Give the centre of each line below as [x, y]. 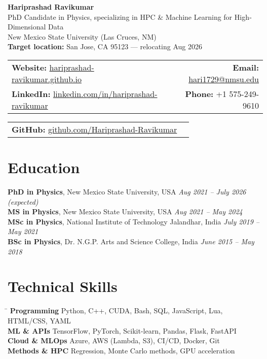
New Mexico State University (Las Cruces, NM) [82, 36]
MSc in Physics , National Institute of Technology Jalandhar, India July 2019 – [134, 221]
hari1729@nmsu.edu [224, 79]
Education [44, 167]
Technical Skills [63, 286]
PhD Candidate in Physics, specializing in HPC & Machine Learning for [120, 17]
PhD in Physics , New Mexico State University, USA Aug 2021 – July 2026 [127, 192]
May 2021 [23, 231]
